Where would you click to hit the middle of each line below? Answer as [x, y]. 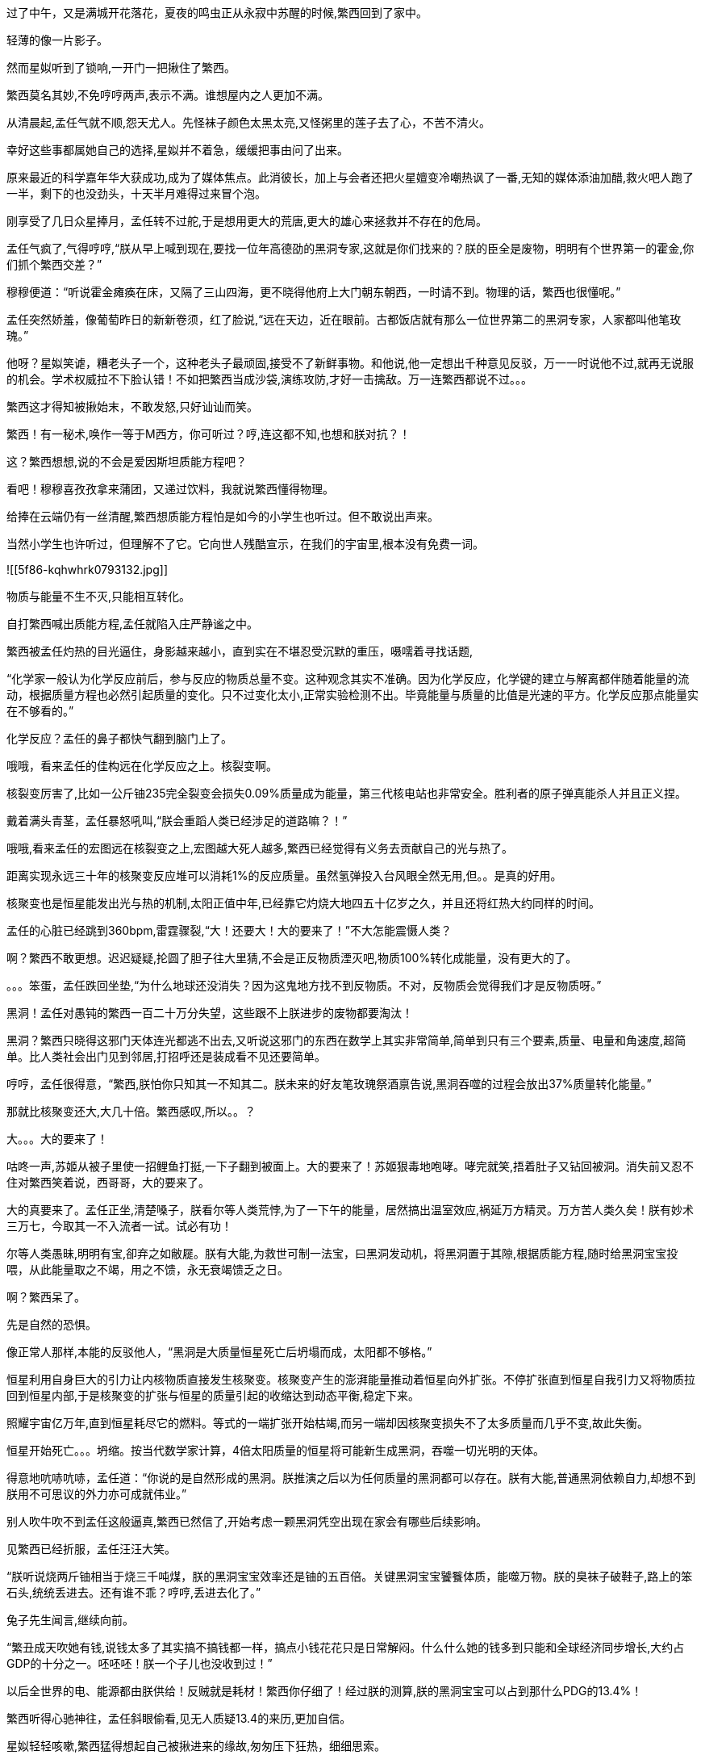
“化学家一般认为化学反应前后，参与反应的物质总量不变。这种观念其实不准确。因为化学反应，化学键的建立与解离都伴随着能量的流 [348, 678]
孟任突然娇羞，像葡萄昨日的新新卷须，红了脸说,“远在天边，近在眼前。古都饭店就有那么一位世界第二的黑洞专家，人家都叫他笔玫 [344, 319]
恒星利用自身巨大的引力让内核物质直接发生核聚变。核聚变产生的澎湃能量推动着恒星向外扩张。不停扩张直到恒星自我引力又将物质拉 [351, 1379]
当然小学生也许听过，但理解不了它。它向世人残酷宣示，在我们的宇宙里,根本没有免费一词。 [246, 544]
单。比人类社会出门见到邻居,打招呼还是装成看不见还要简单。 [167, 1056]
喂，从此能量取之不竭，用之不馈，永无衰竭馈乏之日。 [148, 1269]
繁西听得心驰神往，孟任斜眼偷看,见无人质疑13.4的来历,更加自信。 [179, 1718]
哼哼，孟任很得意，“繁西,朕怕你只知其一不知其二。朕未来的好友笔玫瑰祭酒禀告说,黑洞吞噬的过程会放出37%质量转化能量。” [329, 1084]
